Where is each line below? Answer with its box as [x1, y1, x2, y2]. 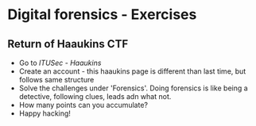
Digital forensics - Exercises [7, 6, 197, 24]
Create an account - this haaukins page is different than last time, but [18, 67, 246, 76]
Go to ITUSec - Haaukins [18, 58, 102, 67]
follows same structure [18, 75, 95, 84]
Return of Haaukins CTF [7, 37, 129, 51]
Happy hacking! [18, 109, 71, 118]
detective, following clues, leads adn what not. [18, 92, 172, 101]
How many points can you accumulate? [18, 101, 149, 109]
